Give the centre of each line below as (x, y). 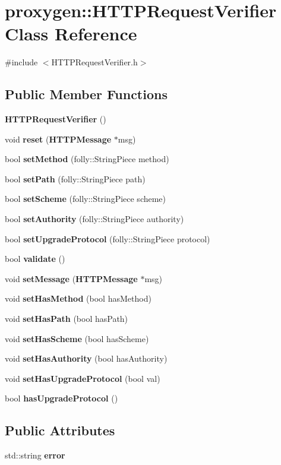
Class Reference (71, 34)
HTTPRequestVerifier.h (94, 62)
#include (21, 62)
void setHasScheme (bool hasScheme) (77, 338)
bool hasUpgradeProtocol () (61, 398)
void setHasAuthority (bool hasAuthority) (86, 358)
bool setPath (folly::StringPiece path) (75, 178)
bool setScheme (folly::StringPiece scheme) (86, 199)
